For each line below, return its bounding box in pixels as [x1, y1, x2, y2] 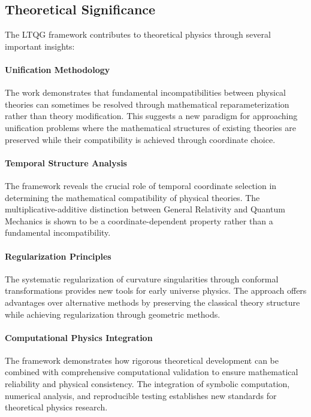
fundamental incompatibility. [5, 226, 111, 239]
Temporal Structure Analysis [5, 156, 127, 169]
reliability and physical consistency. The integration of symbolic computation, [5, 378, 290, 390]
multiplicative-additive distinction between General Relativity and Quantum [5, 203, 285, 215]
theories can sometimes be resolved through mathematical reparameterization [5, 98, 289, 110]
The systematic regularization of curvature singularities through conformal [5, 272, 279, 285]
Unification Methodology [5, 63, 110, 75]
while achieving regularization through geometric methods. [5, 308, 221, 320]
